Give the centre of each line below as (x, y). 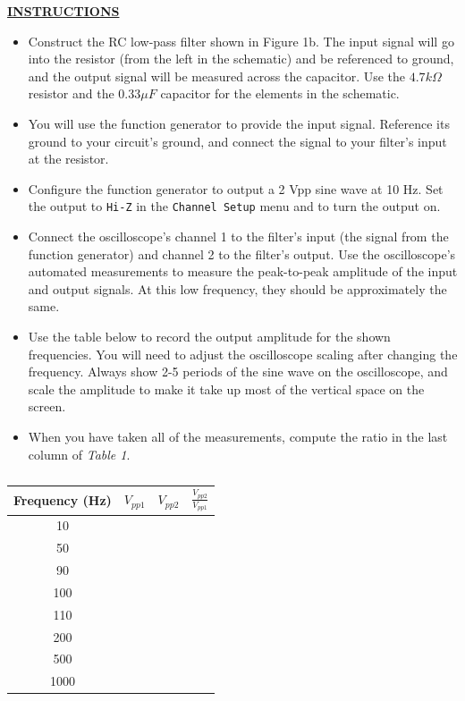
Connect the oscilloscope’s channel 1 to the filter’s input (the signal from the (238, 236)
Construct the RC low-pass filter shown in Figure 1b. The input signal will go (241, 41)
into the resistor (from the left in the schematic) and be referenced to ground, (241, 59)
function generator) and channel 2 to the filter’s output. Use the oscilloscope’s (242, 253)
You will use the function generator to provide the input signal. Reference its (239, 123)
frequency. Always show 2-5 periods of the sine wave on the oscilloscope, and (238, 372)
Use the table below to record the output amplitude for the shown (209, 336)
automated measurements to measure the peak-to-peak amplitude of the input (243, 271)
